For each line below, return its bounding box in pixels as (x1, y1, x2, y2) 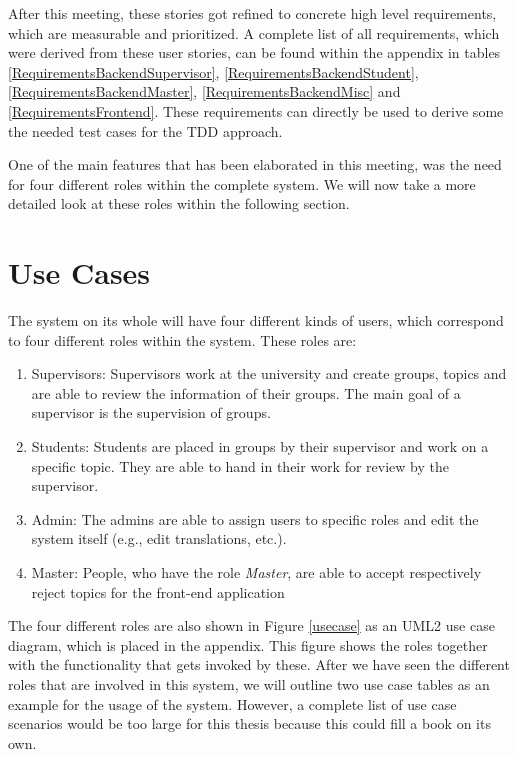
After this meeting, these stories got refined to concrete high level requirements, (8, 3, 497, 23)
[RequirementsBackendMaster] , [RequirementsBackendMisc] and (8, 81, 401, 102)
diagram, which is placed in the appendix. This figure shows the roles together (8, 634, 488, 655)
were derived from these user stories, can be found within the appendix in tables (8, 42, 501, 63)
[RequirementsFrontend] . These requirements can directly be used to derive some (8, 100, 504, 121)
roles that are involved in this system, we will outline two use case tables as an (8, 673, 490, 694)
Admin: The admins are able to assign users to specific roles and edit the (31, 508, 479, 529)
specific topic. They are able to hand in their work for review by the (31, 455, 449, 476)
